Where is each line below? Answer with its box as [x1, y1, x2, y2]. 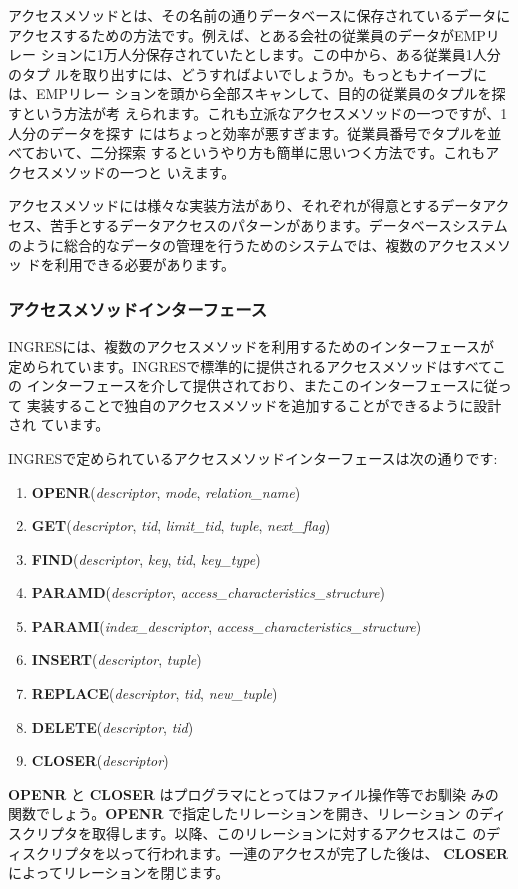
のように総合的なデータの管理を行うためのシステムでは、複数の [8, 234, 428, 255]
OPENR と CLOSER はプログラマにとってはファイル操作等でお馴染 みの [8, 783, 499, 804]
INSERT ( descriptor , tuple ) [31, 649, 202, 670]
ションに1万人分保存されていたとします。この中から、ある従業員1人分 [40, 44, 501, 65]
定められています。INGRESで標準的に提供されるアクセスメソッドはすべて [8, 355, 493, 376]
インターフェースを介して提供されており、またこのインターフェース [26, 375, 470, 396]
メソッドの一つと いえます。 [49, 161, 236, 182]
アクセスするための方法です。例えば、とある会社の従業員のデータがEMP [8, 24, 486, 45]
